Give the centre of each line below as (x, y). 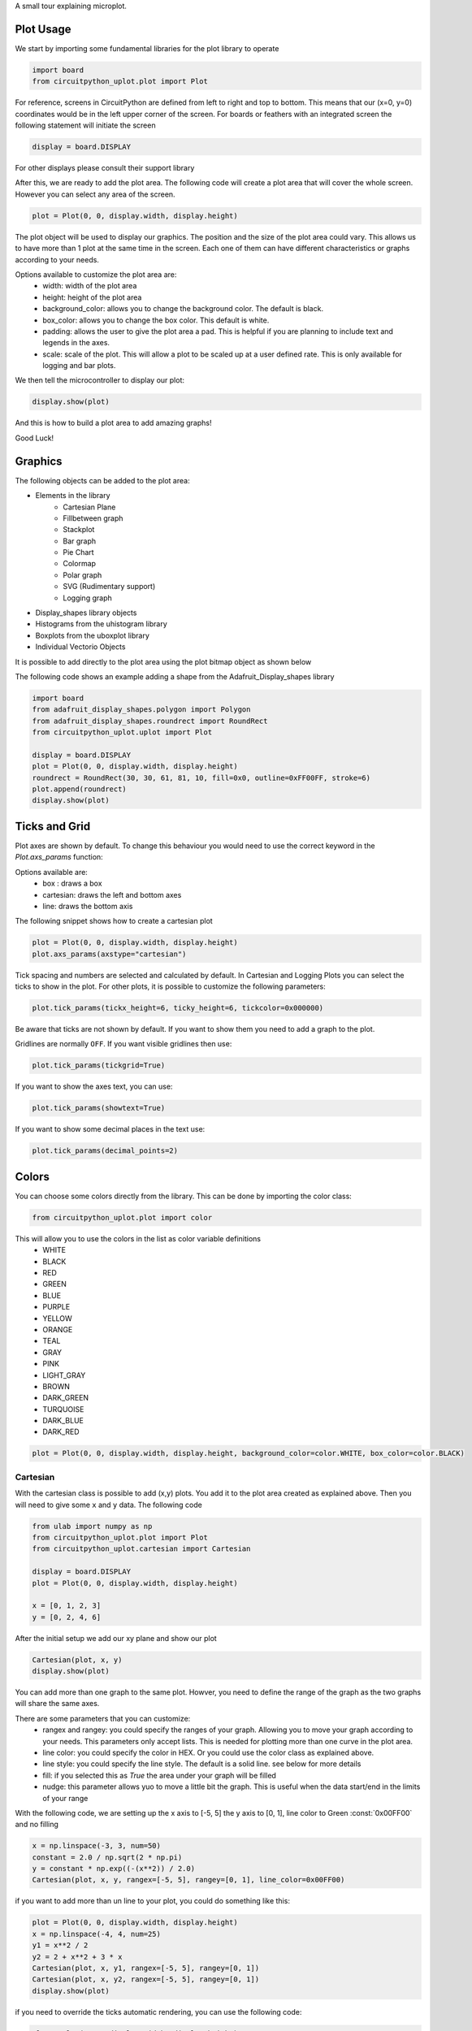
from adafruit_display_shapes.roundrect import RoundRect (150, 721)
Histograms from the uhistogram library (102, 624)
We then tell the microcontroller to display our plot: (100, 380)
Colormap (80, 564)
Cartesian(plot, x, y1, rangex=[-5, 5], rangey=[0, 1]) (146, 1968)
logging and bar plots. (79, 366)
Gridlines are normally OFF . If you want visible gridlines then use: (123, 1044)
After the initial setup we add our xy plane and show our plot (116, 1638)
